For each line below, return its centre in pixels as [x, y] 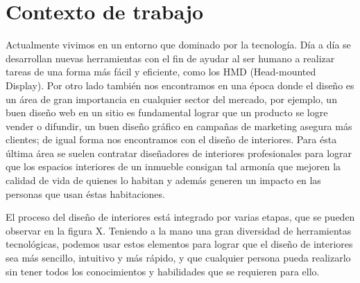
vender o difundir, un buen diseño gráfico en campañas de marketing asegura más [179, 126]
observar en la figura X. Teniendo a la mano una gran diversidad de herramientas [179, 230]
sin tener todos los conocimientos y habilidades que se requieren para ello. [163, 271]
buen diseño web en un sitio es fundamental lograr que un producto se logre [167, 112]
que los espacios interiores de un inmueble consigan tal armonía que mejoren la [173, 166]
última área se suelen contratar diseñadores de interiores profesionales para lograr [179, 153]
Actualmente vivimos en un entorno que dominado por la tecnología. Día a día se [178, 45]
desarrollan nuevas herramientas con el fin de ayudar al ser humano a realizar [170, 58]
